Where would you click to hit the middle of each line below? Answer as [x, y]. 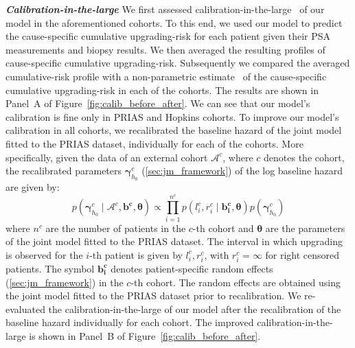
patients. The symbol [50, 268]
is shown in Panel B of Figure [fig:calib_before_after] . [145, 335]
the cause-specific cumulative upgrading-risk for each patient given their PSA [168, 36]
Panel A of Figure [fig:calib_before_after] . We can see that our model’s [158, 103]
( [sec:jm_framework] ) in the [65, 282]
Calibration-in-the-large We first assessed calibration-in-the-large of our [165, 9]
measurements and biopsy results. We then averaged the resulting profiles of [165, 49]
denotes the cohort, [304, 157]
